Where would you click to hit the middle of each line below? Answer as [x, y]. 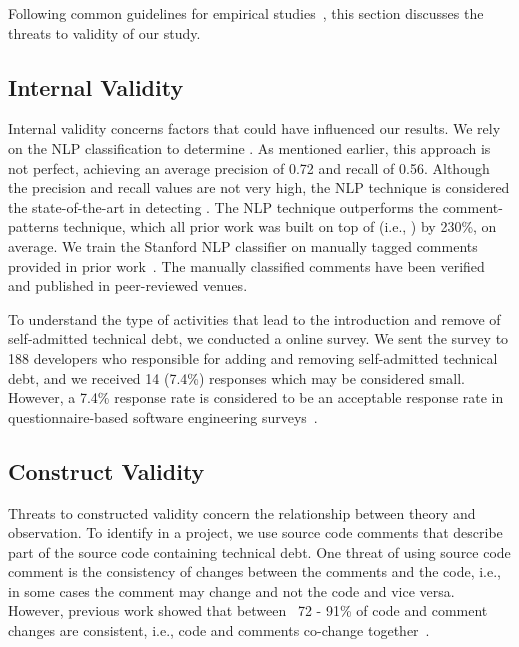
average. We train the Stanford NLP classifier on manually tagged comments [243, 245]
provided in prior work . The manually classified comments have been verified [246, 265]
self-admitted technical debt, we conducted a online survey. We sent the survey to [258, 338]
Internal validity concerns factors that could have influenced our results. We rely [254, 128]
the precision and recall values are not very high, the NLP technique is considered [259, 187]
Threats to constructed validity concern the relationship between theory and [242, 512]
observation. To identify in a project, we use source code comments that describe [255, 532]
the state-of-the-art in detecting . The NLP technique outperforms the [223, 206]
